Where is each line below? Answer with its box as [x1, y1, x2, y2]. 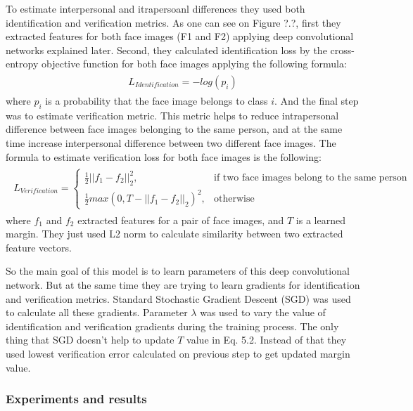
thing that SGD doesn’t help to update [6, 332, 174, 347]
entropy [6, 56, 39, 71]
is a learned [296, 212, 345, 227]
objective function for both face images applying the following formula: [41, 56, 347, 71]
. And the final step [274, 93, 359, 108]
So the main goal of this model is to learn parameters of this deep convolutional [6, 263, 350, 278]
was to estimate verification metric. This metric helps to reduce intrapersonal [6, 107, 339, 122]
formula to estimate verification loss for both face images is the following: [6, 149, 322, 164]
